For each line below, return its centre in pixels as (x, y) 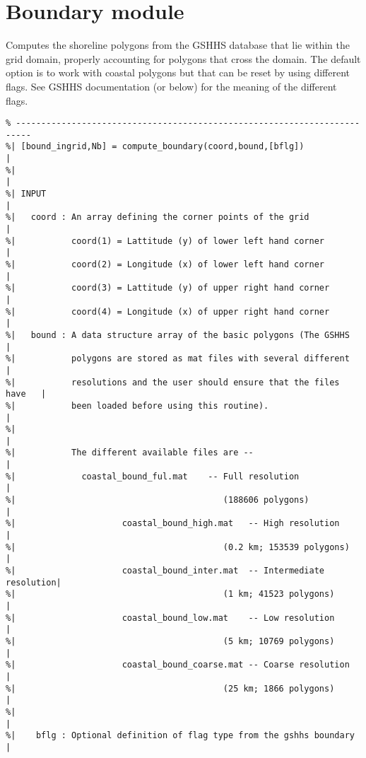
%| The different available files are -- (130, 453)
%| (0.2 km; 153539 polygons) (178, 547)
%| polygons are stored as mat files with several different (178, 359)
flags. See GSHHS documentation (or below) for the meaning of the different (171, 86)
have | (26, 394)
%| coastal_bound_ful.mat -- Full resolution (153, 476)
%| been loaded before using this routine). (137, 406)
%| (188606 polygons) (158, 500)
